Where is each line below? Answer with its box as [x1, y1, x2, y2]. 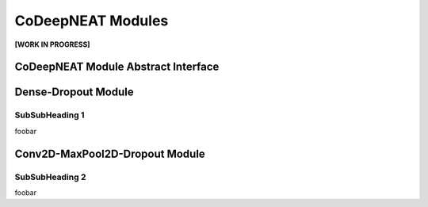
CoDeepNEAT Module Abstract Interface [14, 60, 220, 74]
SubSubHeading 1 [14, 109, 85, 121]
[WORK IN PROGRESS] [14, 40, 90, 49]
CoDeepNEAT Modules [14, 12, 169, 29]
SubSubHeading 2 [14, 171, 86, 182]
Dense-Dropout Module [14, 86, 134, 99]
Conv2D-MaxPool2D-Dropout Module [14, 147, 205, 160]
